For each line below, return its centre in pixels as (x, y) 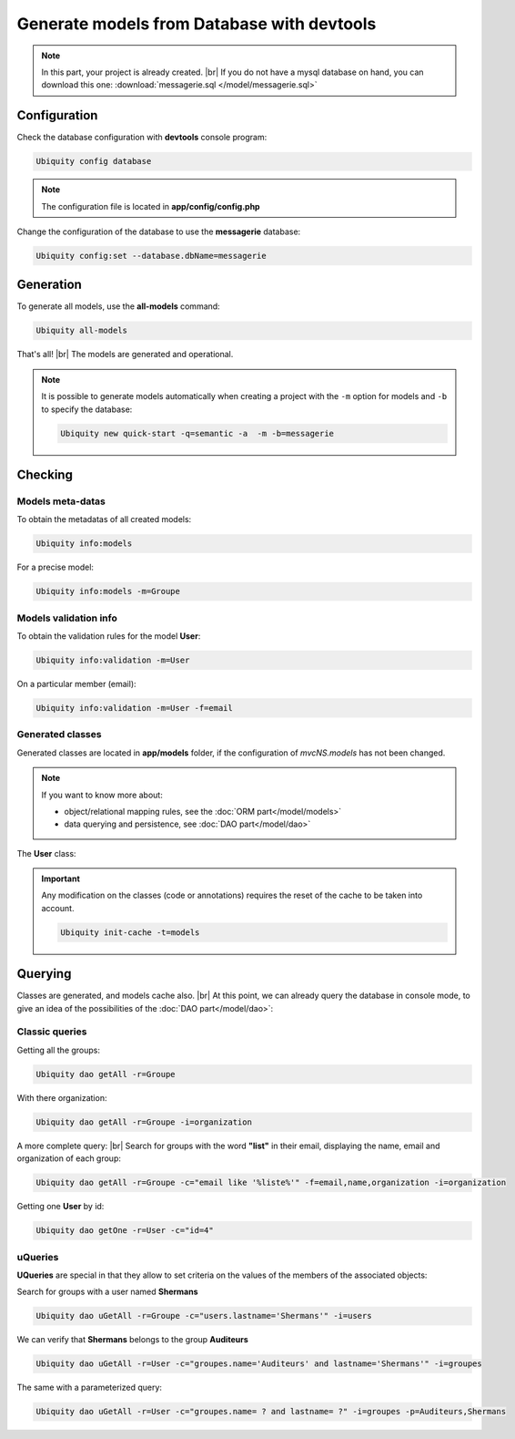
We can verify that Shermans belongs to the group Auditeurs (133, 1340)
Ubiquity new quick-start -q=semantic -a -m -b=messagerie (197, 433)
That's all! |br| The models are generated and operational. (125, 355)
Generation (49, 285)
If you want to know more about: (102, 795)
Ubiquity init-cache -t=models (130, 932)
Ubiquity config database (94, 161)
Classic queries (52, 1032)
